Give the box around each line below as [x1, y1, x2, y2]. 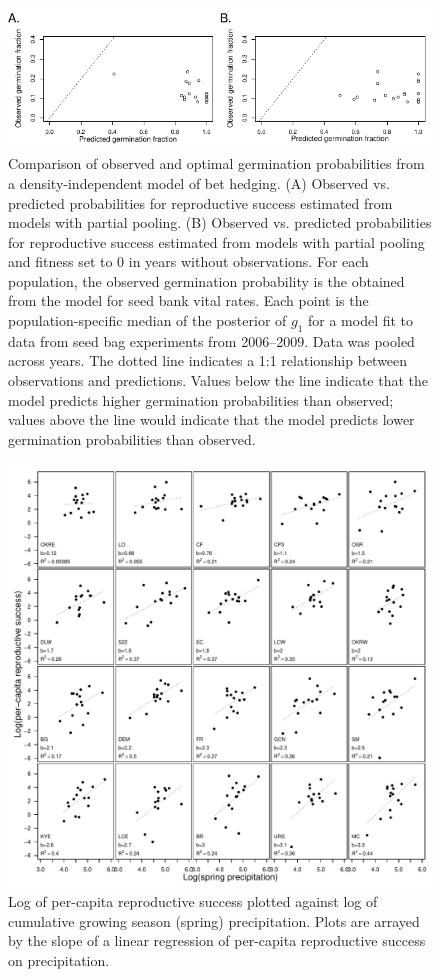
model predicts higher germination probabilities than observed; [8, 389, 394, 410]
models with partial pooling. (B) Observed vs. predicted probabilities [8, 212, 432, 233]
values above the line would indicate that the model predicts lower [8, 409, 415, 430]
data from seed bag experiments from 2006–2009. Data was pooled [8, 330, 415, 351]
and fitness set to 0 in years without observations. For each [8, 251, 369, 272]
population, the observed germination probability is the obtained [8, 270, 405, 291]
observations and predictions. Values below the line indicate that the [8, 370, 429, 391]
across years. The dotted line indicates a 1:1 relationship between [8, 350, 408, 371]
